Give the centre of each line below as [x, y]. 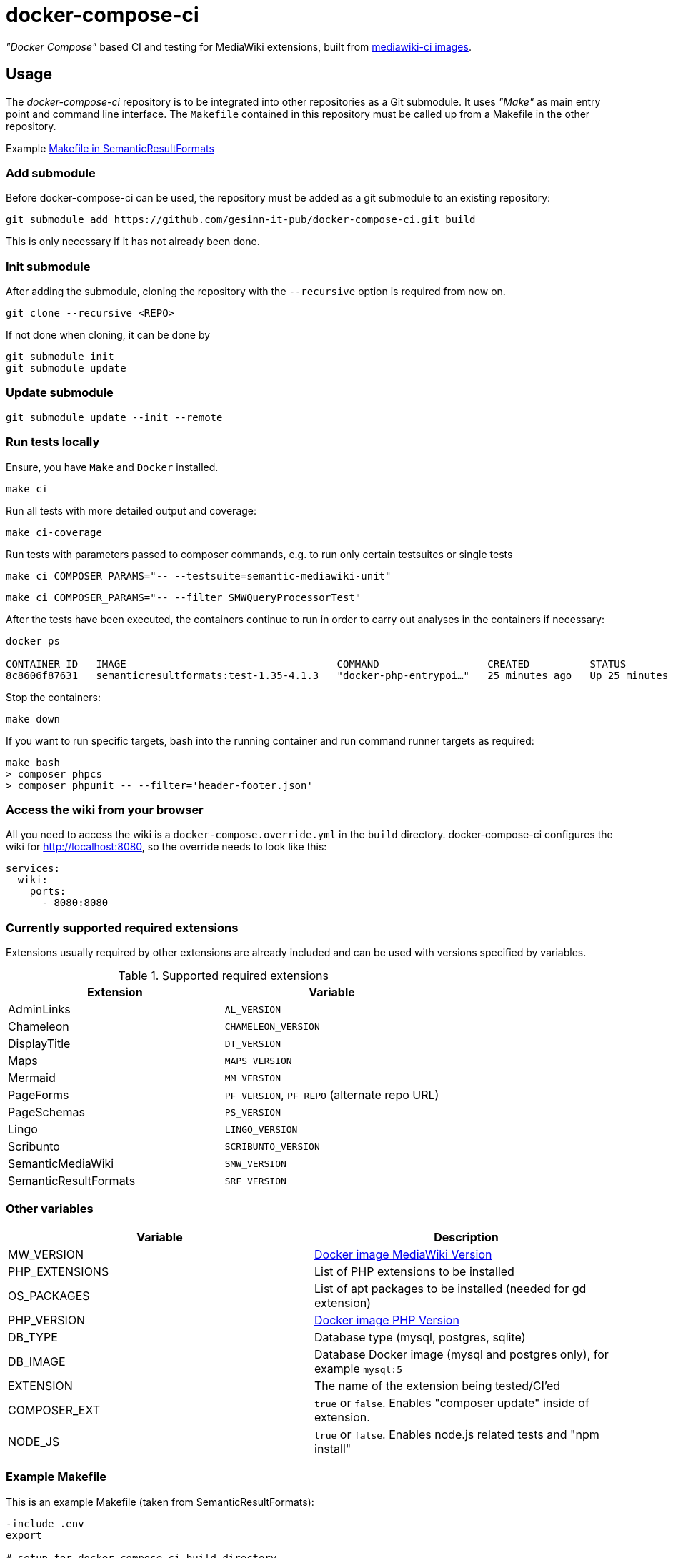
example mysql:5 [358, 1368]
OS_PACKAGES [49, 1295]
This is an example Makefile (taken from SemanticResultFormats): [160, 1502]
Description [466, 1237]
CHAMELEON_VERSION [272, 1026]
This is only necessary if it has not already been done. [133, 242]
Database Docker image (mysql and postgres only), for [462, 1354]
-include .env [45, 1523]
